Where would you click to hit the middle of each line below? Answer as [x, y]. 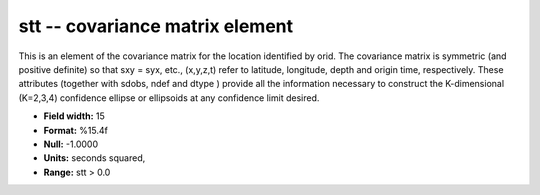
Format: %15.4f [76, 130]
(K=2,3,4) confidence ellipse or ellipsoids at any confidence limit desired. [169, 97]
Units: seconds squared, [94, 158]
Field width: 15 [74, 116]
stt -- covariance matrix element [156, 26]
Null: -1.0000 [71, 144]
